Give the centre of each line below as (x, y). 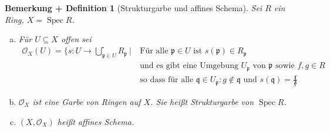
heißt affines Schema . (96, 121)
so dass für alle (167, 80)
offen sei (76, 39)
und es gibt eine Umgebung (189, 66)
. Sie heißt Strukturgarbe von (202, 101)
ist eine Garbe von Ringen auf (87, 101)
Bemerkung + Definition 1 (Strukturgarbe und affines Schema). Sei (134, 8)
